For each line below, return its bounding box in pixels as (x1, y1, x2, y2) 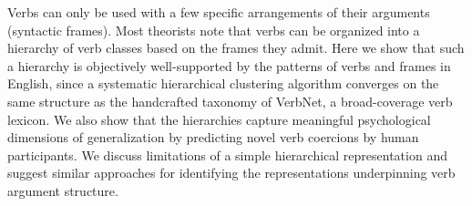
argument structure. (7, 180, 118, 200)
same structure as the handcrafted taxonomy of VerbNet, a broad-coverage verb (7, 91, 453, 110)
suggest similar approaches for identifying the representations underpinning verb (7, 163, 456, 182)
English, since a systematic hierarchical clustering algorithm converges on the (7, 74, 439, 93)
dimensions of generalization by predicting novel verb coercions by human (7, 128, 419, 147)
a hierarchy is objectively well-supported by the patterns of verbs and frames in (7, 56, 451, 75)
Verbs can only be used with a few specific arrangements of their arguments (7, 3, 430, 21)
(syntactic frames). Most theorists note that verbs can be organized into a (7, 20, 420, 39)
